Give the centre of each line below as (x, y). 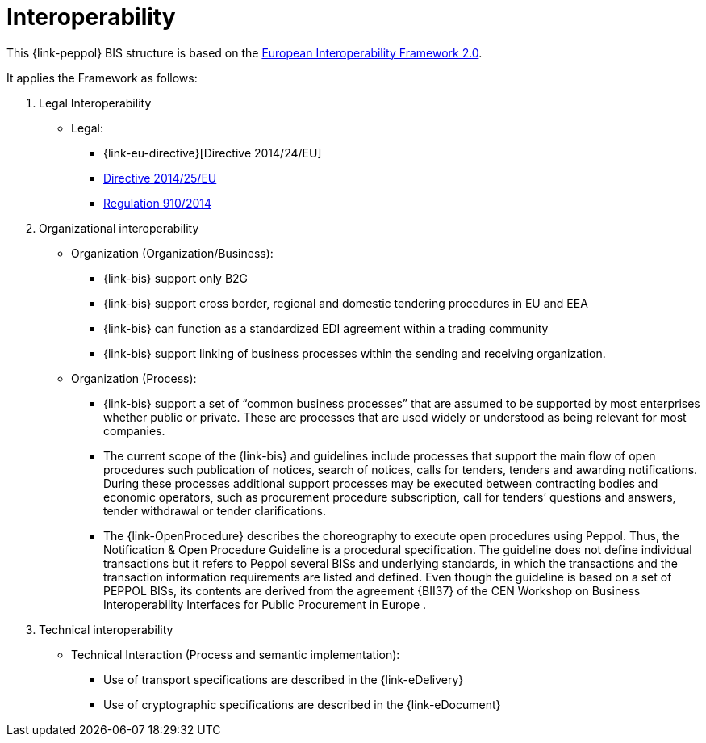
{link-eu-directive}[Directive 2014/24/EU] (213, 153)
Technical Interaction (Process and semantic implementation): (236, 654)
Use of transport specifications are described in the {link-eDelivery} (284, 679)
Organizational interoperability (119, 228)
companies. (134, 430)
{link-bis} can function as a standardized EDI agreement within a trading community (326, 328)
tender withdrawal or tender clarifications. (215, 510)
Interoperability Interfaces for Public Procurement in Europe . (265, 604)
